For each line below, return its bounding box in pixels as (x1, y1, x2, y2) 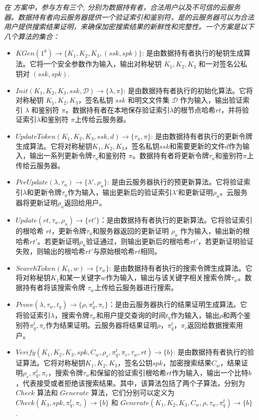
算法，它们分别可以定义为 (91, 387, 175, 398)
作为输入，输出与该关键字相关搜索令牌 (106, 272, 231, 283)
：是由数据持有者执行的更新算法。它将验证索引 (99, 214, 253, 225)
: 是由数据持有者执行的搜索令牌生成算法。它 (109, 262, 253, 273)
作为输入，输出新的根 (180, 225, 250, 236)
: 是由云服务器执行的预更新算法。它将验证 (107, 177, 244, 187)
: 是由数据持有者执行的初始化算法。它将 (124, 85, 253, 95)
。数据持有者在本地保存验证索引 (65, 104, 170, 115)
